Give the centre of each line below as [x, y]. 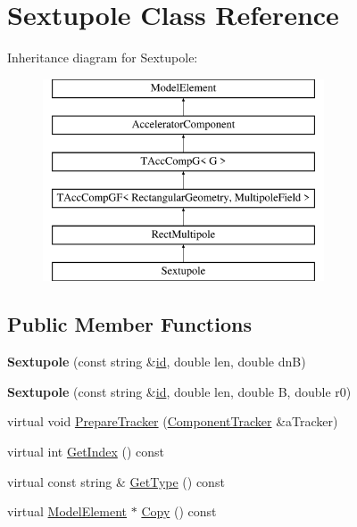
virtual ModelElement [67, 511]
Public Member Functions [129, 324]
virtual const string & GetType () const [116, 481]
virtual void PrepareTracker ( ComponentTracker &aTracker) [173, 421]
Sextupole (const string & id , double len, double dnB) [157, 362]
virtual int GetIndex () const [86, 452]
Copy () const [179, 511]
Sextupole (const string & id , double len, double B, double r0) [179, 391]
